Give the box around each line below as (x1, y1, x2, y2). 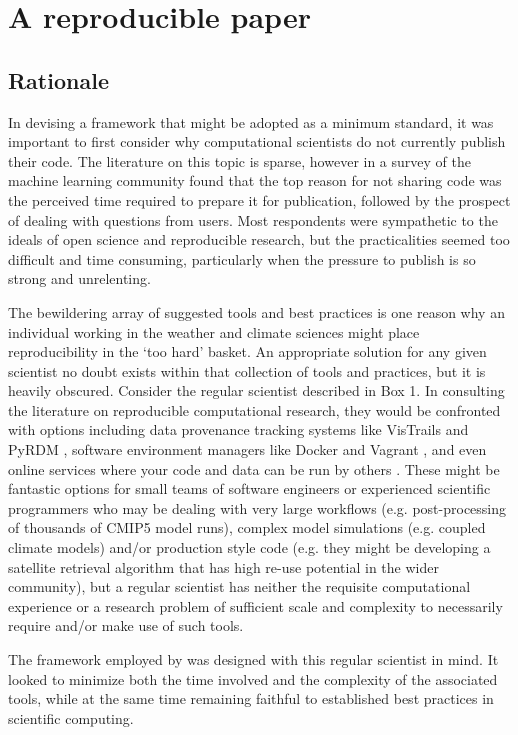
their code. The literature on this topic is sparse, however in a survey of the (8, 150, 471, 171)
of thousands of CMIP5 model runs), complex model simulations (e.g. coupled (8, 517, 486, 538)
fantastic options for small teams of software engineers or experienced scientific (8, 478, 491, 499)
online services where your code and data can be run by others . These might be (8, 458, 500, 479)
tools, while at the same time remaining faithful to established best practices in (8, 688, 494, 709)
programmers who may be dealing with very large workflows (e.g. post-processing (8, 497, 507, 518)
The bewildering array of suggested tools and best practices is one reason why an (8, 301, 505, 322)
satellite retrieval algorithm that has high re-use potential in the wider (8, 556, 439, 577)
